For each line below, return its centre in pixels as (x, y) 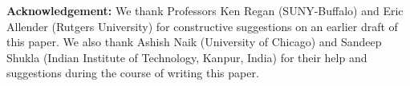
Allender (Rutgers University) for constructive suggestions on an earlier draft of (202, 26)
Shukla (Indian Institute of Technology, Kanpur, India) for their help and (187, 57)
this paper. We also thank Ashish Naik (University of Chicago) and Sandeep (194, 42)
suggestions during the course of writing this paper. (133, 73)
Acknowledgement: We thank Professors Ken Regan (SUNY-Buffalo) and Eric (205, 10)
